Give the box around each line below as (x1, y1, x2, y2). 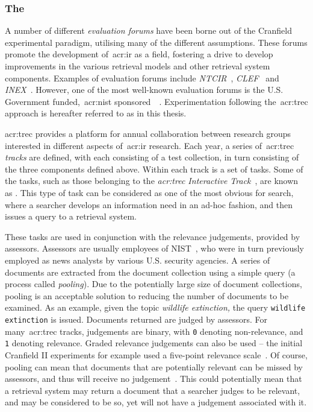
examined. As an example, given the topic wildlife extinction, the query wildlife (5, 301, 306, 314)
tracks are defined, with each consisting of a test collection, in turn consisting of (5, 151, 299, 163)
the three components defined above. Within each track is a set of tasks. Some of (5, 162, 303, 175)
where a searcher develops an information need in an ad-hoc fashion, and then (5, 198, 293, 211)
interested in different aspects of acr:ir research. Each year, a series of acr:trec (5, 139, 294, 151)
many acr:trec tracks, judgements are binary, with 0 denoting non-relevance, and (5, 325, 303, 337)
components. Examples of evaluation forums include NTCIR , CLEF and (5, 71, 279, 84)
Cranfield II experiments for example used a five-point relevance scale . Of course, (5, 348, 308, 361)
